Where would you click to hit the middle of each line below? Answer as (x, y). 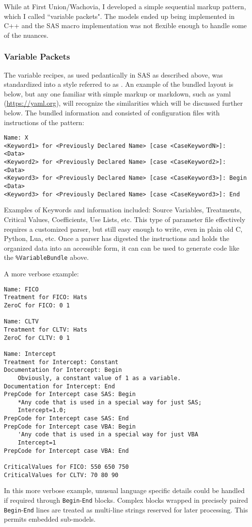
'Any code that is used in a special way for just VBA (108, 435)
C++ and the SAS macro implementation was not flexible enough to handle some (126, 25)
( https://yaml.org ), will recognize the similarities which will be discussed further (124, 103)
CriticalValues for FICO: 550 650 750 (66, 467)
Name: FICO (21, 289)
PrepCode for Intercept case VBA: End (66, 451)
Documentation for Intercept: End (60, 386)
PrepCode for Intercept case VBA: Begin (70, 426)
